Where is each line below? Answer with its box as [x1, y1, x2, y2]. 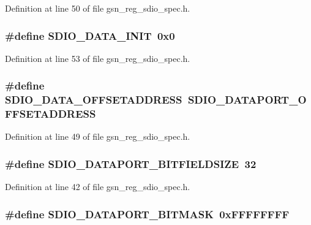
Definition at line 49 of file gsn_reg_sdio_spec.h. [5, 130, 190, 143]
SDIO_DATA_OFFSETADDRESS [5, 92, 182, 107]
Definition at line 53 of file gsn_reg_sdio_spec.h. [5, 51, 190, 64]
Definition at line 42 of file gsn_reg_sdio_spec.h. [5, 180, 190, 193]
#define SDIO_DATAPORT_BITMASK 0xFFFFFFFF [5, 206, 290, 221]
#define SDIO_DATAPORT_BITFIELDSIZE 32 [5, 156, 257, 171]
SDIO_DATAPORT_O [187, 92, 307, 107]
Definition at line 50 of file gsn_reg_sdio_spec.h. [5, 2, 190, 14]
